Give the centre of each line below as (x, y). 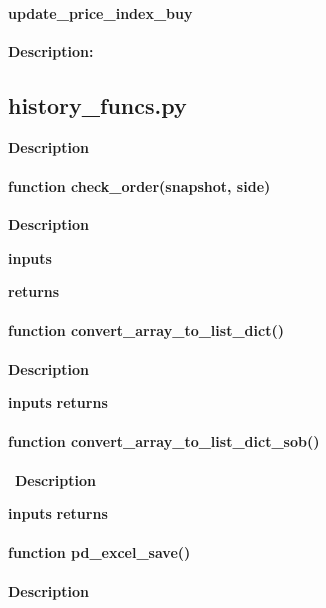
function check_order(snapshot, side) (139, 185)
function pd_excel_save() (99, 552)
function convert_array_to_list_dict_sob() (164, 441)
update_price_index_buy (100, 12)
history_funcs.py (97, 104)
